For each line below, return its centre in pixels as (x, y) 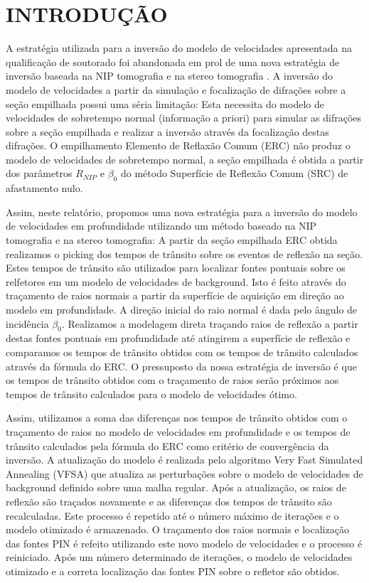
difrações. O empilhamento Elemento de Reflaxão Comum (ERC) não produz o (178, 145)
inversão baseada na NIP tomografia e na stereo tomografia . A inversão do (169, 76)
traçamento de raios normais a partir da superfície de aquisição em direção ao (175, 295)
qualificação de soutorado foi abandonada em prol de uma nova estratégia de (173, 61)
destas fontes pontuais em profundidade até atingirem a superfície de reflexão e (178, 338)
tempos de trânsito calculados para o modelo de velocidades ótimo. (151, 394)
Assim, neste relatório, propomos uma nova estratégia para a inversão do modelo (182, 212)
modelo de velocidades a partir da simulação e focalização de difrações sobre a (176, 89)
